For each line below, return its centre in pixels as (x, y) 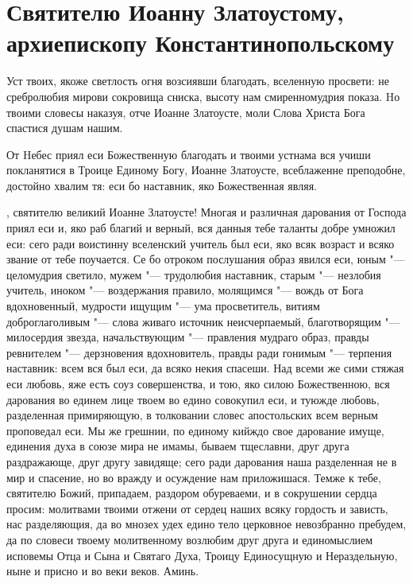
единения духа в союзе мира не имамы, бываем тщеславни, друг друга (178, 446)
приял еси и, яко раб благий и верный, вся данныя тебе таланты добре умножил (201, 228)
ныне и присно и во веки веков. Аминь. (103, 571)
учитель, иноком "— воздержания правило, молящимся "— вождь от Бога (185, 290)
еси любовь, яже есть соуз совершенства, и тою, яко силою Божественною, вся (198, 383)
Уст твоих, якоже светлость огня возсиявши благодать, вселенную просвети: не (198, 81)
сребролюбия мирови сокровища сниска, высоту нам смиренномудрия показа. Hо (203, 96)
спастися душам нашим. (65, 128)
